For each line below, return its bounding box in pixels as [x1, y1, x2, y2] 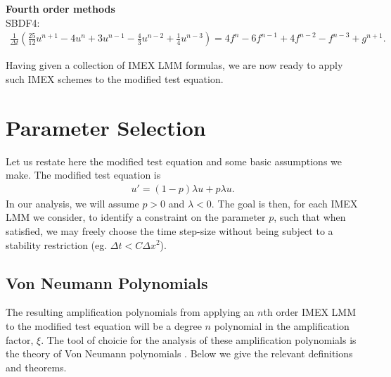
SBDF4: [6, 15, 40, 30]
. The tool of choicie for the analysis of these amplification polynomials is [41, 332, 357, 347]
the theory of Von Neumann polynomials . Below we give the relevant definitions [6, 346, 353, 361]
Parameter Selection [6, 113, 206, 141]
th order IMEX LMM [263, 305, 357, 319]
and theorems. [6, 359, 67, 374]
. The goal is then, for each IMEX [211, 196, 358, 210]
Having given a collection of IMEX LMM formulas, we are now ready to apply [6, 58, 343, 72]
